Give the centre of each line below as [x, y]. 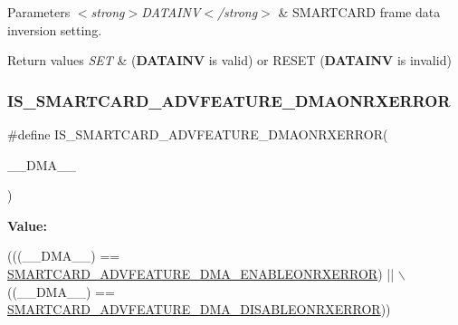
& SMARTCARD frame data [359, 12]
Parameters [39, 12]
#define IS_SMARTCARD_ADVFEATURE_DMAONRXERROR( [198, 134]
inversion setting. [55, 29]
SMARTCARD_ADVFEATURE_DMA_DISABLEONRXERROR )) [199, 309]
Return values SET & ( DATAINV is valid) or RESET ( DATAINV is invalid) [229, 60]
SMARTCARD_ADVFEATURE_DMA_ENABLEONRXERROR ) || [201, 273]
